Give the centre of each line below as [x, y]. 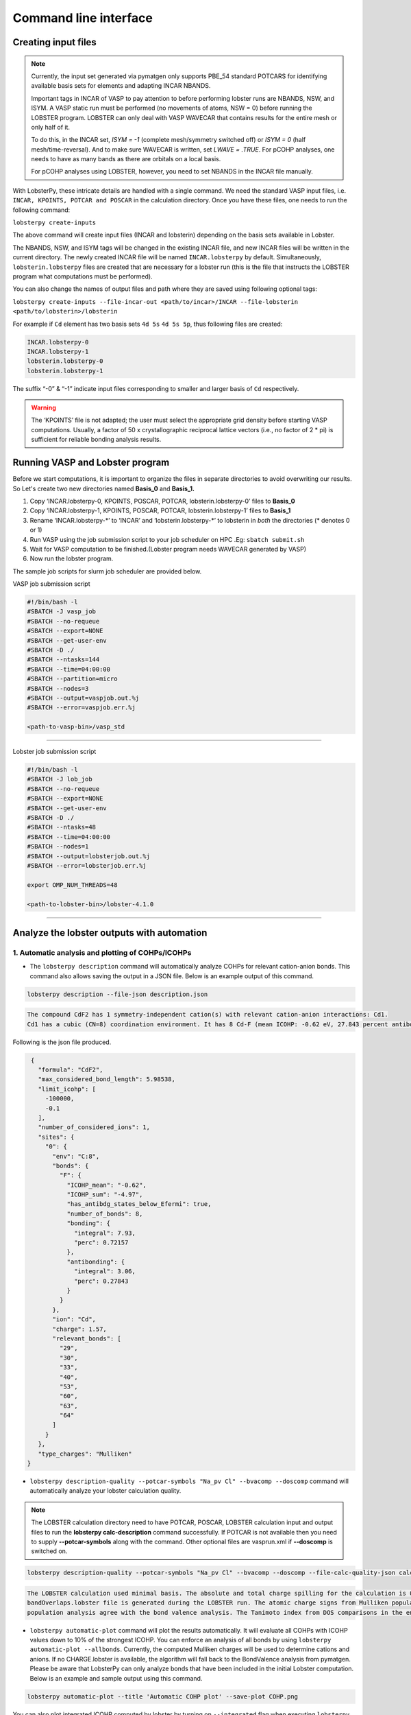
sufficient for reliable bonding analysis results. [96, 440]
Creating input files [55, 42]
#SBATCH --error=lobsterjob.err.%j [87, 865]
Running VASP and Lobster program [91, 463]
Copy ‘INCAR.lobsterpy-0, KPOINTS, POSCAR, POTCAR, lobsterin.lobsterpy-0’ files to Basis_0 [163, 501]
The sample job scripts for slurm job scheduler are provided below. [107, 571]
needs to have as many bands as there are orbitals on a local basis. [126, 159]
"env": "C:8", [76, 1156]
